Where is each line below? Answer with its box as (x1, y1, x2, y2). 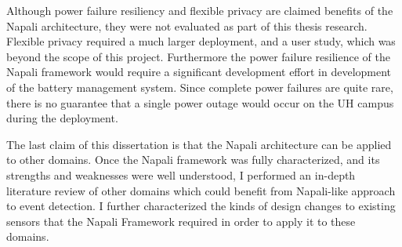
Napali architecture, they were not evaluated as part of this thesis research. (6, 17, 368, 34)
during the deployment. (6, 110, 118, 126)
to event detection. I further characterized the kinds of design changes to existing (6, 198, 396, 214)
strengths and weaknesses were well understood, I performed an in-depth (6, 166, 356, 183)
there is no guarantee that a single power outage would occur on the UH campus (6, 94, 394, 111)
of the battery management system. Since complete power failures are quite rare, (6, 78, 393, 95)
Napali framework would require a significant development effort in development (6, 64, 392, 80)
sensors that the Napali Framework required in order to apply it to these (6, 212, 356, 229)
